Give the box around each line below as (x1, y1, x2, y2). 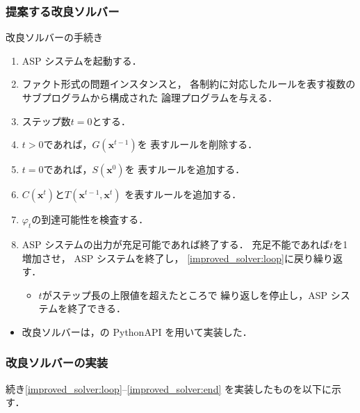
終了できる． (67, 301, 126, 316)
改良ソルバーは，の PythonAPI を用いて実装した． (22, 324, 252, 339)
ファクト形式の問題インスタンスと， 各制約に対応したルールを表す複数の (22, 76, 356, 91)
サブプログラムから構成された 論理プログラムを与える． (22, 90, 278, 104)
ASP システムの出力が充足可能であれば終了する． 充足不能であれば (22, 236, 330, 251)
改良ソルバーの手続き (6, 30, 103, 44)
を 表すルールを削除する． (137, 137, 258, 152)
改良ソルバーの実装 (6, 354, 108, 371)
